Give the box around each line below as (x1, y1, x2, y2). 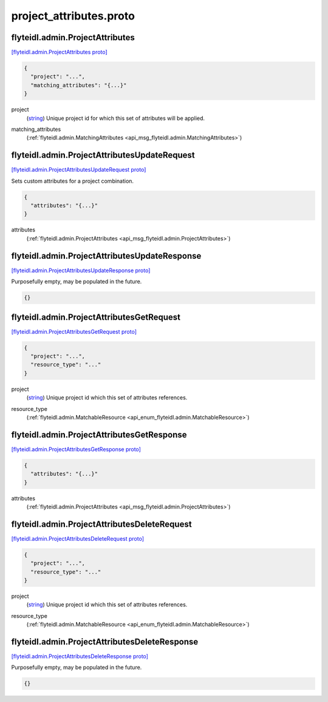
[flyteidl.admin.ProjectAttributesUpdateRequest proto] (11, 166, 146, 174)
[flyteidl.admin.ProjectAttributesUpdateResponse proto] (11, 267, 151, 274)
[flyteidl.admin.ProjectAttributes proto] (11, 49, 108, 56)
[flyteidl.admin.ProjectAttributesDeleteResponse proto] (11, 653, 149, 660)
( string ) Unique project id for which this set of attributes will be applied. (26, 114, 205, 122)
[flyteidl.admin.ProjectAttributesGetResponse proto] (11, 445, 141, 453)
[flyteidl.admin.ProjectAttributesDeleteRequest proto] (11, 535, 145, 542)
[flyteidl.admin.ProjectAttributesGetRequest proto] (11, 328, 137, 335)
